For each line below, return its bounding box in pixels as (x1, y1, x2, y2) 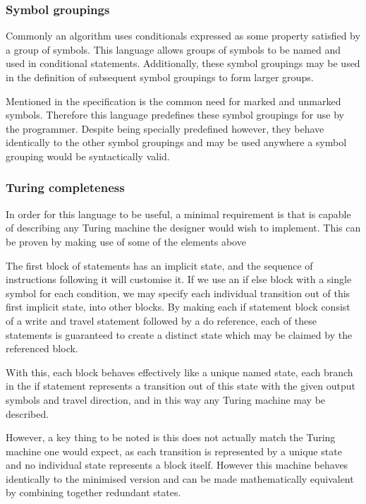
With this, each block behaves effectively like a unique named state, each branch (6, 364, 353, 379)
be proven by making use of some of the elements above (6, 234, 246, 248)
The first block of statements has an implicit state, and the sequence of (6, 258, 313, 272)
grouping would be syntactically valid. (6, 148, 170, 163)
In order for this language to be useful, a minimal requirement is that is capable (6, 206, 351, 221)
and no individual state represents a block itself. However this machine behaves (6, 457, 348, 472)
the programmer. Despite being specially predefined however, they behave (6, 121, 324, 136)
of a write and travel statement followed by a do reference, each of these (6, 313, 317, 328)
